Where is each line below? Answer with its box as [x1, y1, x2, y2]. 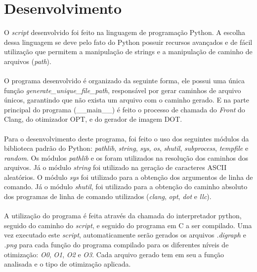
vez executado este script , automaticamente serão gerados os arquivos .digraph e [4, 230, 246, 240]
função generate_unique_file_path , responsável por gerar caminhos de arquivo [4, 85, 241, 95]
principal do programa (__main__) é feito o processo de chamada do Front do [4, 104, 245, 114]
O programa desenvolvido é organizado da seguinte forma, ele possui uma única [4, 75, 245, 85]
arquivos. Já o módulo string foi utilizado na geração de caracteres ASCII [4, 162, 227, 172]
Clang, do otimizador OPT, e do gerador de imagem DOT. [4, 114, 182, 124]
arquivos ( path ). [4, 56, 51, 66]
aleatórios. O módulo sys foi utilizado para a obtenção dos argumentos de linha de [4, 171, 253, 182]
